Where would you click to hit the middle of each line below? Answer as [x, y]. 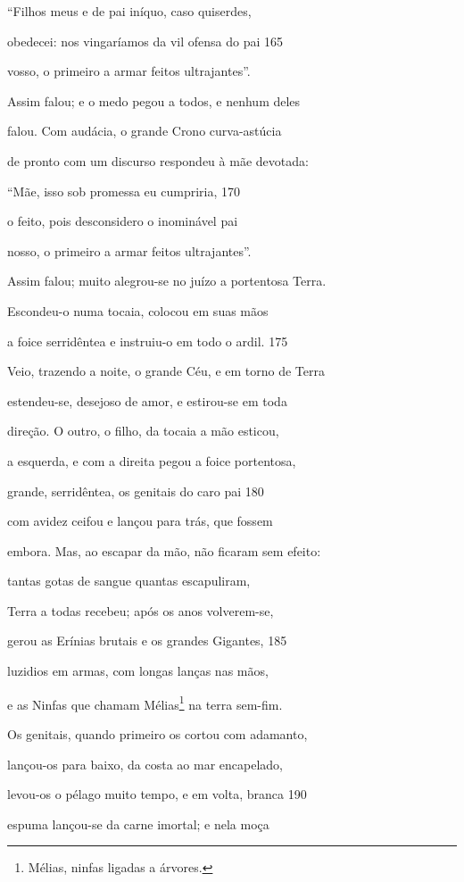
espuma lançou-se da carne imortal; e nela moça [138, 824]
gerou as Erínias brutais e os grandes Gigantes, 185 [147, 641]
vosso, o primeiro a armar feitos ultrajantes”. [129, 71]
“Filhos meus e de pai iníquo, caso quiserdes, [129, 11]
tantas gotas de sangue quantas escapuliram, [129, 581]
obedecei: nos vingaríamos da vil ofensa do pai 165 [145, 41]
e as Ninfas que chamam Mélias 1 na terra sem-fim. [145, 703]
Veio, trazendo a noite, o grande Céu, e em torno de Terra [166, 371]
